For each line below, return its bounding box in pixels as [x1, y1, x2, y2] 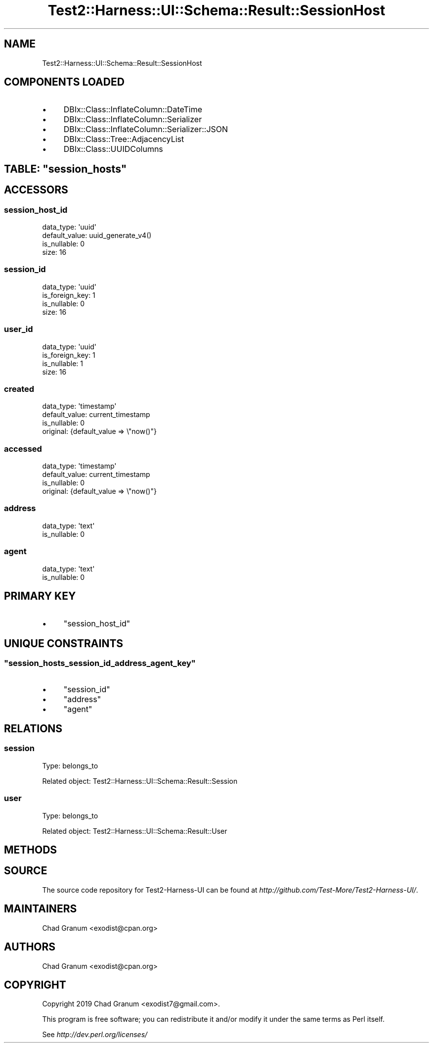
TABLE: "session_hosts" [4, 162, 127, 175]
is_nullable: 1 [42, 359, 84, 368]
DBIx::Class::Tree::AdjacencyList [63, 134, 184, 144]
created [4, 383, 35, 394]
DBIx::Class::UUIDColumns [63, 144, 163, 154]
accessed [4, 443, 42, 454]
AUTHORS [4, 941, 56, 953]
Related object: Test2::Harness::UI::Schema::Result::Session [42, 776, 238, 785]
